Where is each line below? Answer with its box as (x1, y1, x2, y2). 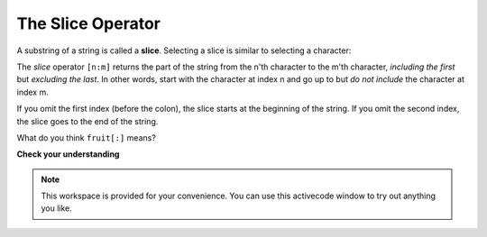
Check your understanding (16, 149, 120, 160)
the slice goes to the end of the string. (16, 115, 159, 126)
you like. (41, 203, 72, 214)
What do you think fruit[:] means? (16, 132, 157, 143)
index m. (16, 87, 49, 97)
